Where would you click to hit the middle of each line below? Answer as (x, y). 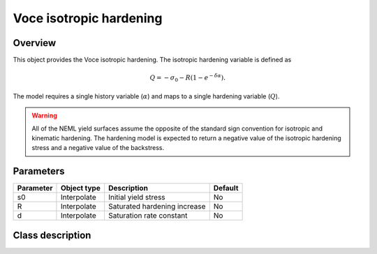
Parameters (39, 171)
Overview (35, 43)
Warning (44, 116)
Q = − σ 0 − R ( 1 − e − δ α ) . (188, 78)
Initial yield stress (137, 197)
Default (226, 188)
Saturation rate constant (148, 216)
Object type (80, 188)
